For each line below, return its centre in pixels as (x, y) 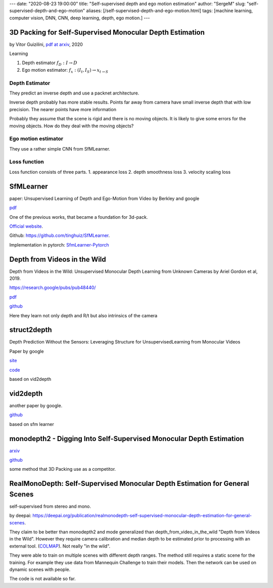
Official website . (26, 226)
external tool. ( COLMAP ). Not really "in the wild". (60, 546)
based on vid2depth (30, 379)
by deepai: (20, 516)
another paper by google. (36, 405)
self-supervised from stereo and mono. (50, 506)
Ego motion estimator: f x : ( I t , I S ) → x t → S (65, 70)
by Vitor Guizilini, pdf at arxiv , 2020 (46, 44)
